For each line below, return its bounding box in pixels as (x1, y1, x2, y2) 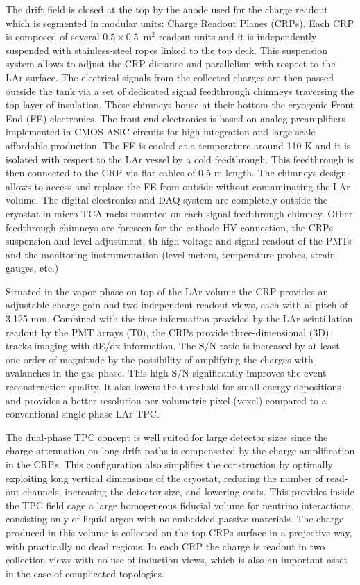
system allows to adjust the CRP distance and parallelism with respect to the (6, 56, 336, 71)
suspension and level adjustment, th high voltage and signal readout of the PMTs (6, 233, 352, 248)
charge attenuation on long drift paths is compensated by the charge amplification (6, 443, 355, 458)
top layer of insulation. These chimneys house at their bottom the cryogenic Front (6, 97, 354, 112)
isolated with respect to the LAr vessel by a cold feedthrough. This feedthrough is (6, 151, 354, 166)
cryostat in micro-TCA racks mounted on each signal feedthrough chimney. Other (6, 206, 353, 220)
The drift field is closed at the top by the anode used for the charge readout (6, 2, 328, 16)
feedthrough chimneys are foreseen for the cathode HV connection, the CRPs (6, 220, 334, 234)
